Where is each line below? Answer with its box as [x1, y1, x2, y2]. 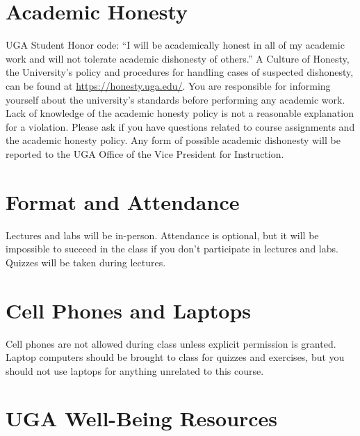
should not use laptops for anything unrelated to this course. [6, 363, 264, 378]
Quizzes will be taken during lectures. [6, 255, 166, 269]
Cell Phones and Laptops [6, 296, 251, 324]
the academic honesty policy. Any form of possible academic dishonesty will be [6, 133, 341, 147]
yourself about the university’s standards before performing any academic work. [6, 92, 345, 106]
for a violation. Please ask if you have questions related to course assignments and [6, 119, 355, 134]
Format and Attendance [6, 187, 240, 216]
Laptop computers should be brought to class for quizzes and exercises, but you [6, 350, 345, 364]
